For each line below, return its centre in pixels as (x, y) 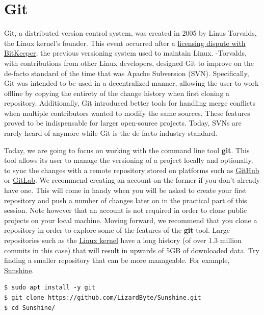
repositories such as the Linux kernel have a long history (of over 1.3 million (123, 240)
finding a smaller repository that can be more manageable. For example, (117, 260)
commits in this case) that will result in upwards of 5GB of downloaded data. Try (132, 250)
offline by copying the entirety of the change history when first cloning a (117, 93)
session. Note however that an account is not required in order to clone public (126, 210)
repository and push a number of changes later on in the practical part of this (126, 200)
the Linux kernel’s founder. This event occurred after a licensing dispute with (125, 43)
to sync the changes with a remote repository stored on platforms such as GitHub (132, 170)
